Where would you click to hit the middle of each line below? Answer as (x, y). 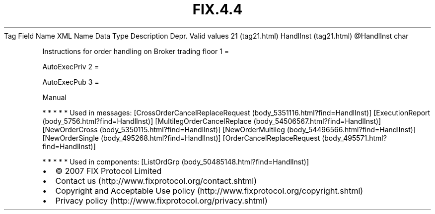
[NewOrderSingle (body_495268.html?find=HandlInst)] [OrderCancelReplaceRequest (181, 138)
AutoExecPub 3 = (71, 82)
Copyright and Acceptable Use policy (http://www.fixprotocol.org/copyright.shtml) (209, 190)
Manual (54, 97)
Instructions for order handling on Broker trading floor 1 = (136, 51)
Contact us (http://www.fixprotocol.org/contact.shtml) (156, 181)
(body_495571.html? (354, 138)
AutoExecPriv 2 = (71, 66)
